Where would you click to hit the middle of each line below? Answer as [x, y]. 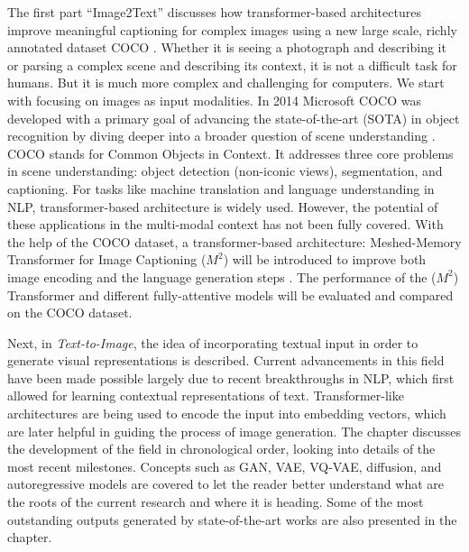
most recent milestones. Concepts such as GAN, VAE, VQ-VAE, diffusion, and [225, 466]
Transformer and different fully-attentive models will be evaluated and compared [230, 294]
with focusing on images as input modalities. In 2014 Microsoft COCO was [214, 100]
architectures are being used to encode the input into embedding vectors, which [227, 414]
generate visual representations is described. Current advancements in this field [226, 360]
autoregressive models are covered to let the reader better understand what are [226, 484]
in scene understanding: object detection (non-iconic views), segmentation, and [225, 171]
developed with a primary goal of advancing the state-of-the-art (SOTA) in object [234, 118]
